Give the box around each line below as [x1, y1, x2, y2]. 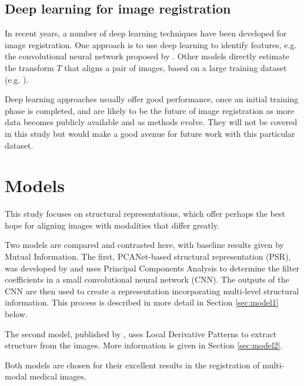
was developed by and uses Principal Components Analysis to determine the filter [5, 261, 299, 274]
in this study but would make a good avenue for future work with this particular [5, 127, 295, 139]
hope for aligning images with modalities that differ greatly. [5, 219, 220, 231]
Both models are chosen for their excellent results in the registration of [5, 358, 260, 371]
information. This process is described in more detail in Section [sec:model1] [5, 296, 279, 308]
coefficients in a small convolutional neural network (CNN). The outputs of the [5, 273, 289, 286]
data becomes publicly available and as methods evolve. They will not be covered [5, 116, 298, 128]
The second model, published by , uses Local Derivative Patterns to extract [5, 327, 277, 340]
